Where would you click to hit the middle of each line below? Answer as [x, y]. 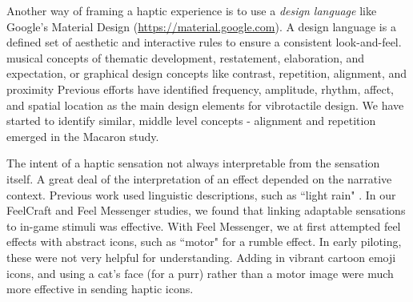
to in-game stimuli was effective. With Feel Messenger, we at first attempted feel [204, 225]
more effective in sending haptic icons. [100, 289]
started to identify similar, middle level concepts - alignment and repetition [191, 121]
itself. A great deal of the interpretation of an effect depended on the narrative [199, 178]
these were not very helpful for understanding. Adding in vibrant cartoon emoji [201, 257]
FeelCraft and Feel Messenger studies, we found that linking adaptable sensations [206, 210]
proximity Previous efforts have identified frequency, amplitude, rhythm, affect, [200, 89]
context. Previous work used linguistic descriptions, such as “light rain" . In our [201, 194]
